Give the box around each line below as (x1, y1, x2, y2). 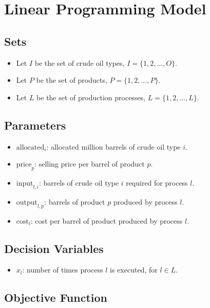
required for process (126, 177, 188, 188)
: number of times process (22, 264, 103, 275)
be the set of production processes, (36, 92, 146, 102)
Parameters (4, 117, 66, 133)
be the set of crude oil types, (34, 57, 125, 68)
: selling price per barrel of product (34, 158, 145, 169)
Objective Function (4, 289, 108, 305)
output (16, 198, 38, 206)
